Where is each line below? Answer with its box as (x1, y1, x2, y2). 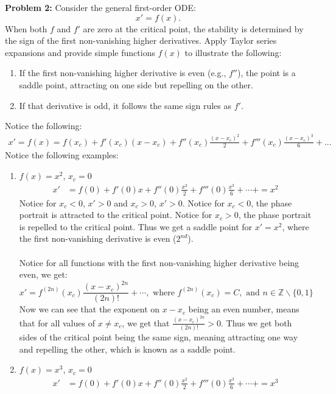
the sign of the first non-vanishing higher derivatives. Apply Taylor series (5, 34, 277, 47)
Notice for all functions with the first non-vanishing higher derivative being (19, 256, 299, 269)
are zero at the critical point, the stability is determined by (83, 22, 304, 35)
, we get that (122, 316, 170, 329)
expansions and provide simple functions (5, 46, 155, 58)
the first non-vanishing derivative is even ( (19, 232, 177, 245)
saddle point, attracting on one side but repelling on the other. (19, 78, 253, 91)
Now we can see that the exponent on (19, 303, 160, 315)
